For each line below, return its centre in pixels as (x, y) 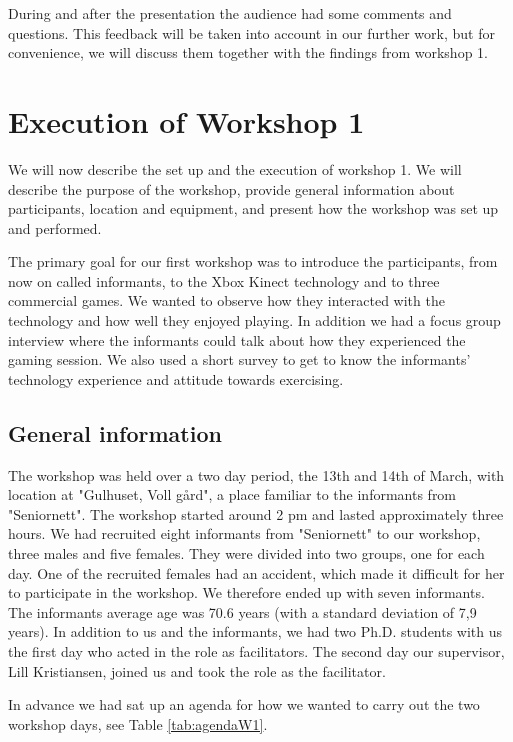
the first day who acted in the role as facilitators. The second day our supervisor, (256, 650)
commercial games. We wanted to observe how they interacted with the (226, 300)
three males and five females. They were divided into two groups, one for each (246, 553)
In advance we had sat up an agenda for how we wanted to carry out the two (244, 704)
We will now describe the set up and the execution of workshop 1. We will (235, 168)
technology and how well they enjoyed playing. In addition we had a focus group (254, 320)
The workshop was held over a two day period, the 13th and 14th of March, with (256, 474)
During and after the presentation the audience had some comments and (230, 13)
